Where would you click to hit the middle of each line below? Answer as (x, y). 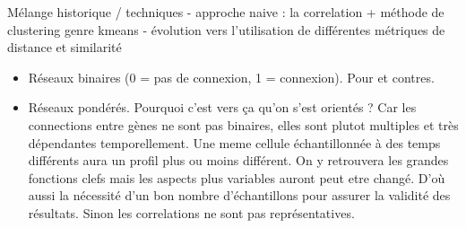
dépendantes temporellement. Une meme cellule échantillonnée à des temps (234, 142)
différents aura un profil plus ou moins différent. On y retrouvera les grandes (238, 160)
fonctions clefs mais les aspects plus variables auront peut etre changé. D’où (237, 177)
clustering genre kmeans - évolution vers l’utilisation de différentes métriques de (226, 29)
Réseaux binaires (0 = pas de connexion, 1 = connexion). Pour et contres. (231, 77)
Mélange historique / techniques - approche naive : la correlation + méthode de (226, 12)
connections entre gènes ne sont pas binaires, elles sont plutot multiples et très (243, 124)
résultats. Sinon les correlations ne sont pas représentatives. (191, 212)
